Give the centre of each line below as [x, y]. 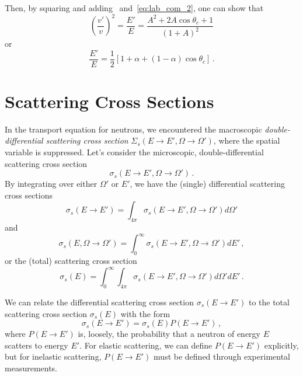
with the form [145, 313]
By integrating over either [51, 184]
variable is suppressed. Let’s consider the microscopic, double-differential [134, 152]
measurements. [31, 368]
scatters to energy [36, 345]
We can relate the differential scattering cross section [99, 302]
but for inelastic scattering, [53, 356]
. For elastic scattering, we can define [146, 345]
